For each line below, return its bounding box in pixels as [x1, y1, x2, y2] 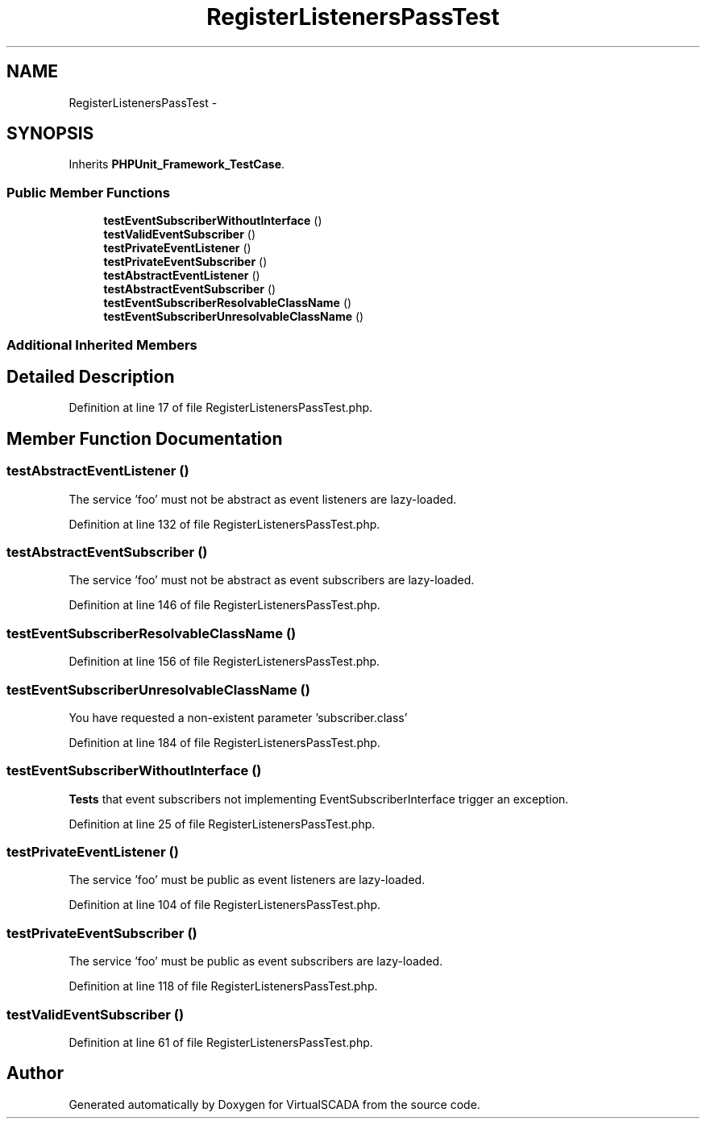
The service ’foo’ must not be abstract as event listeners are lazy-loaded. [69, 492, 457, 506]
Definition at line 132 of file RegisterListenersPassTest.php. [69, 517, 380, 531]
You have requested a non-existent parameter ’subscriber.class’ [69, 710, 408, 724]
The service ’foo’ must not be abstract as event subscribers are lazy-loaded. [69, 573, 475, 587]
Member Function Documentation [6, 428, 283, 449]
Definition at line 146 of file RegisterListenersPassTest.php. [69, 598, 380, 612]
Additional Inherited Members [6, 336, 197, 353]
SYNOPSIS [6, 123, 94, 144]
